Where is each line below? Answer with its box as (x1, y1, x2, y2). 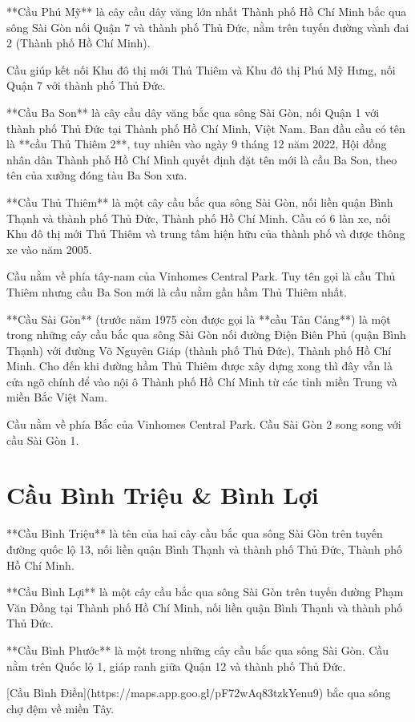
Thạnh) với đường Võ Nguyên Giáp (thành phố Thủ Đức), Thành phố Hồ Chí (6, 341, 392, 358)
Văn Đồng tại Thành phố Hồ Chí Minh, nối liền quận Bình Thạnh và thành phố (6, 599, 403, 615)
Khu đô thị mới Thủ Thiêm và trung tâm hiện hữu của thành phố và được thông (6, 225, 405, 242)
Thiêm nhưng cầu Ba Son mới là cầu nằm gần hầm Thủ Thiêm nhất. (6, 283, 347, 300)
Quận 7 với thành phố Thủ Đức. (6, 77, 166, 94)
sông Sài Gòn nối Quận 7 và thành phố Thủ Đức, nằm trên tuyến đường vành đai (6, 18, 409, 35)
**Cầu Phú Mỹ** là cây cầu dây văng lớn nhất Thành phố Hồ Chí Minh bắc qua (6, 3, 407, 19)
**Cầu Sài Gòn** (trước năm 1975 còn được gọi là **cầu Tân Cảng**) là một (6, 310, 391, 327)
